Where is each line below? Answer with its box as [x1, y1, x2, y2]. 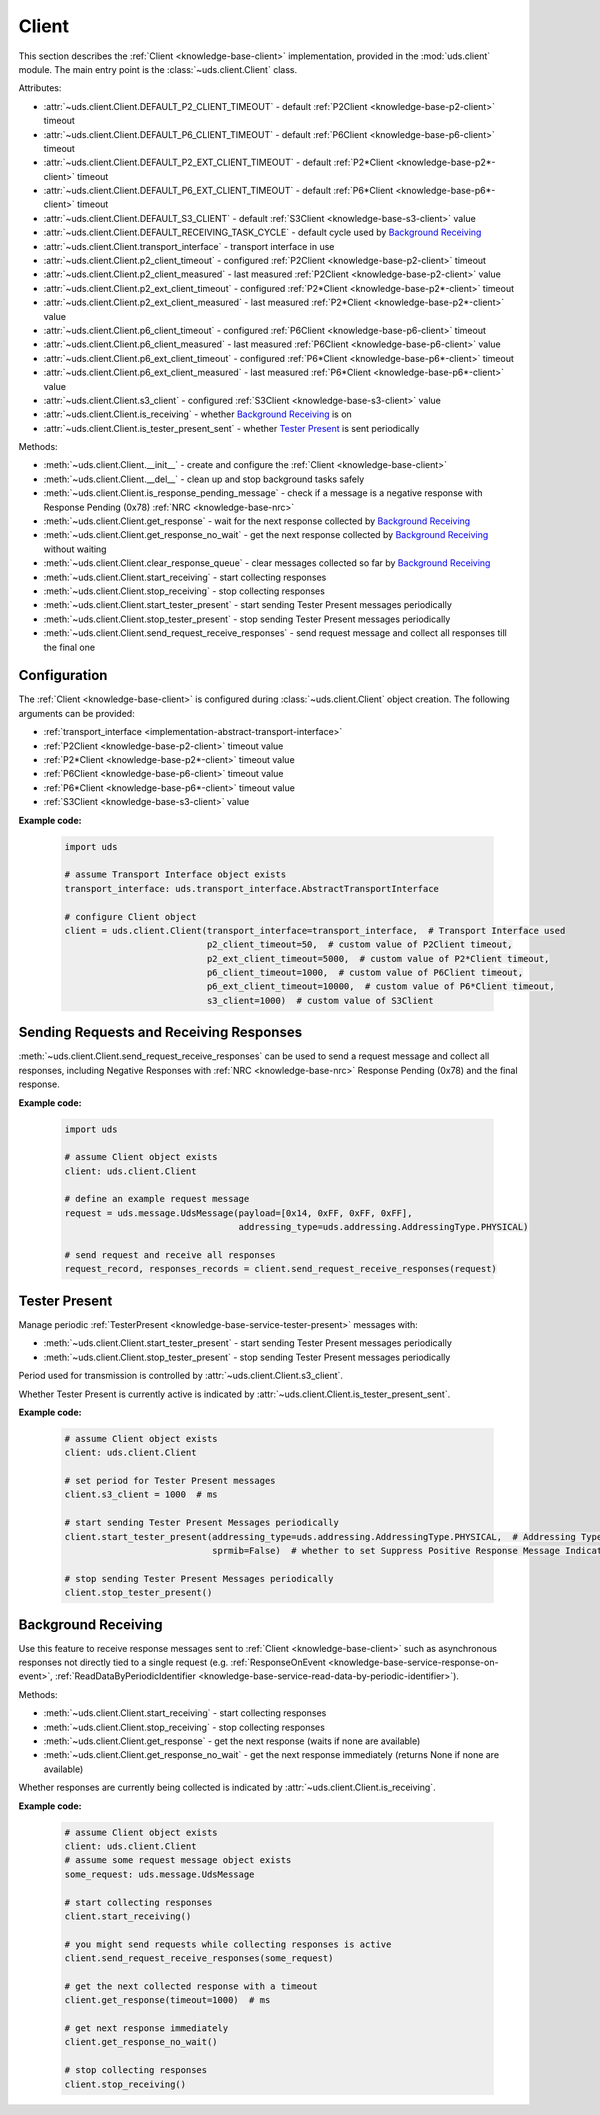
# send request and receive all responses [64, 1250, 276, 1261]
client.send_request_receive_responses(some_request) [64, 1953, 334, 1964]
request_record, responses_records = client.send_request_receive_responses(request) [64, 1263, 497, 1275]
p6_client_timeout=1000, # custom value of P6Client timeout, [206, 967, 524, 979]
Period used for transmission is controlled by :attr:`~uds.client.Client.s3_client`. [18, 1370, 344, 1382]
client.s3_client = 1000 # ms [64, 1489, 219, 1500]
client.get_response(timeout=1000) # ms [64, 1995, 271, 2006]
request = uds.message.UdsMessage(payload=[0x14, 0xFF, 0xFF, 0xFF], [64, 1207, 413, 1219]
